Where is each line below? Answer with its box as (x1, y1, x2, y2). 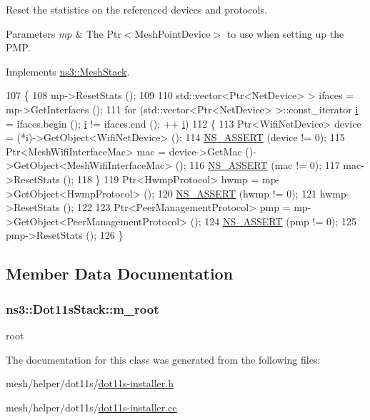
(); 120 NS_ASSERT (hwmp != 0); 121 (144, 185, 317, 200)
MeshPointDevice (134, 26, 211, 41)
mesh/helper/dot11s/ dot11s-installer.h (6, 376, 174, 391)
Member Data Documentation (6, 262, 234, 285)
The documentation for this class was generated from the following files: (6, 352, 321, 367)
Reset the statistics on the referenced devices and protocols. (6, 2, 267, 16)
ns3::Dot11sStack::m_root (6, 299, 159, 317)
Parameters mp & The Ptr (6, 26, 121, 41)
